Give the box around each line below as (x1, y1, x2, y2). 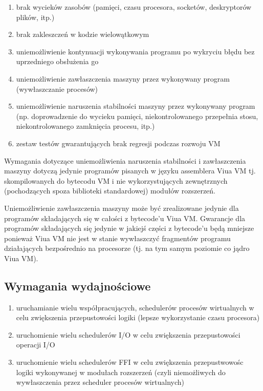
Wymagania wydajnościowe (4, 278, 151, 294)
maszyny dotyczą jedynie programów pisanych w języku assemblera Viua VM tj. (4, 165, 256, 176)
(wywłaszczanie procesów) (16, 83, 98, 94)
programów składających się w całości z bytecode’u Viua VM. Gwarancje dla (4, 212, 246, 223)
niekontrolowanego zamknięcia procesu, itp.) (16, 121, 155, 131)
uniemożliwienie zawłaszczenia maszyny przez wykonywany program (16, 73, 230, 84)
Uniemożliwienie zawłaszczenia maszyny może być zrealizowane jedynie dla (4, 202, 239, 213)
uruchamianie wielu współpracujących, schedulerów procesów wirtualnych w (16, 302, 254, 312)
